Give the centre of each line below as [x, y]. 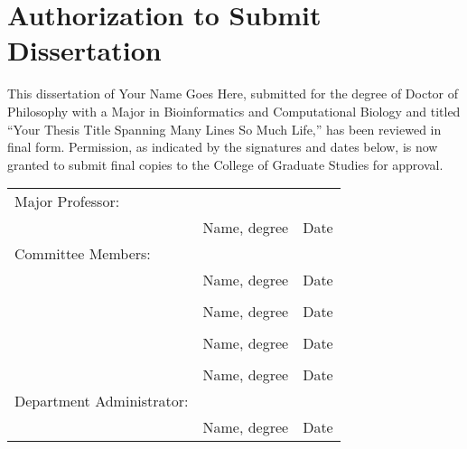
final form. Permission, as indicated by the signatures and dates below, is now [223, 147]
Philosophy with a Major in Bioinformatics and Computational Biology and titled [234, 111]
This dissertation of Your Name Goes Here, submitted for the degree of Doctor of [233, 94]
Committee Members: [83, 254]
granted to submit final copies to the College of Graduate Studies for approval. [225, 164]
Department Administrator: [102, 401]
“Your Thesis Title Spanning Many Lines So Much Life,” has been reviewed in [224, 129]
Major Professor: [67, 201]
